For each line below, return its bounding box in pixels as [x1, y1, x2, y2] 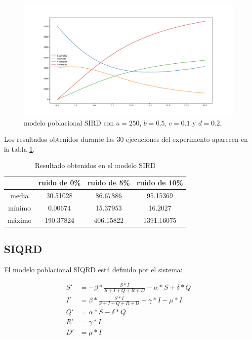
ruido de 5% [87, 177, 130, 188]
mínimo [8, 202, 31, 212]
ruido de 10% [136, 177, 183, 188]
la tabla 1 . [4, 143, 35, 154]
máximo [7, 214, 32, 225]
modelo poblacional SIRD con [24, 117, 114, 127]
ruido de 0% [38, 177, 81, 188]
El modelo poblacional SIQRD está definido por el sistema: [4, 264, 183, 274]
